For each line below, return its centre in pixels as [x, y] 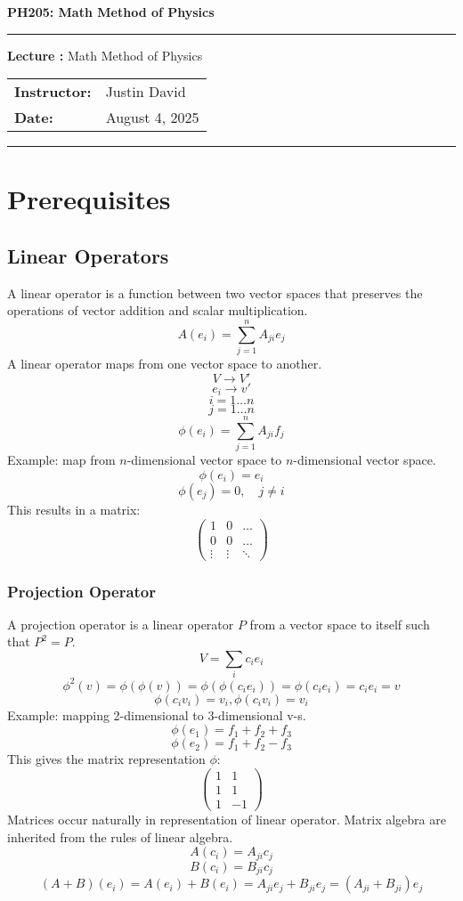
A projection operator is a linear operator [121, 624]
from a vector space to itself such [340, 624]
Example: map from [61, 460]
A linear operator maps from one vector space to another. [165, 364]
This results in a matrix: [74, 509]
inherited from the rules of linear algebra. [120, 836]
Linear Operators [88, 255]
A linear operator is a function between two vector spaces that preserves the [215, 292]
